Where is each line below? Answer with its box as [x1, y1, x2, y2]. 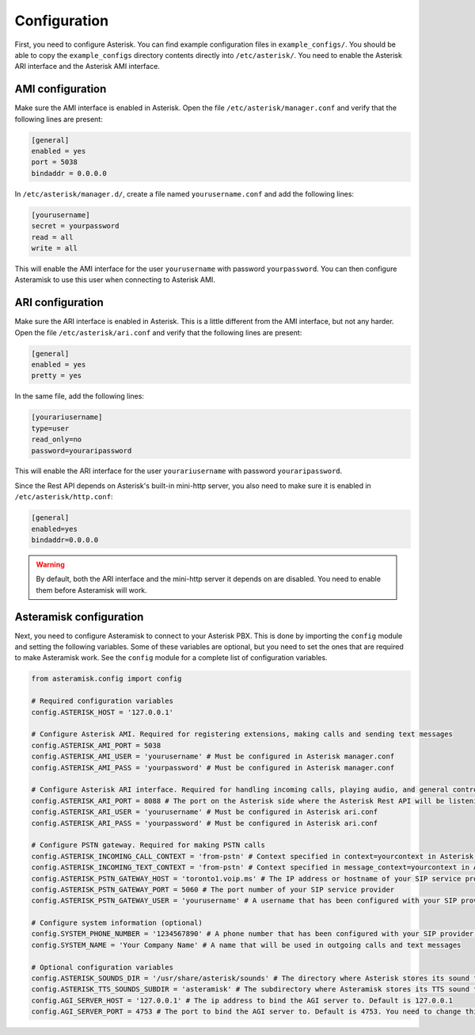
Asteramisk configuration [14, 610, 144, 624]
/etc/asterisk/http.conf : [14, 492, 113, 502]
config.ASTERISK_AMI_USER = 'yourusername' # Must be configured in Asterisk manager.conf [31, 752, 395, 761]
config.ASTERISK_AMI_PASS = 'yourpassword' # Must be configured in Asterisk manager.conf [31, 763, 395, 772]
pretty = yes [31, 371, 82, 380]
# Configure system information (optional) [31, 919, 203, 927]
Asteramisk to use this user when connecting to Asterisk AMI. [14, 275, 215, 285]
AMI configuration [14, 82, 107, 96]
